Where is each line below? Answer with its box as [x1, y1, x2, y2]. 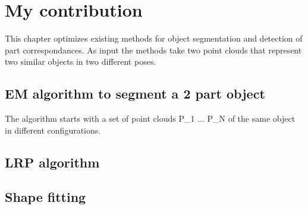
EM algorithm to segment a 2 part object [5, 84, 265, 103]
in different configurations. [5, 123, 101, 136]
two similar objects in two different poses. [5, 55, 156, 68]
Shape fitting [5, 188, 86, 206]
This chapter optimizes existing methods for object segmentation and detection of [5, 32, 303, 45]
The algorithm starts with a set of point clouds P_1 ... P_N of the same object [5, 112, 296, 125]
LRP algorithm [5, 153, 100, 171]
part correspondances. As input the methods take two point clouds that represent [5, 43, 302, 56]
